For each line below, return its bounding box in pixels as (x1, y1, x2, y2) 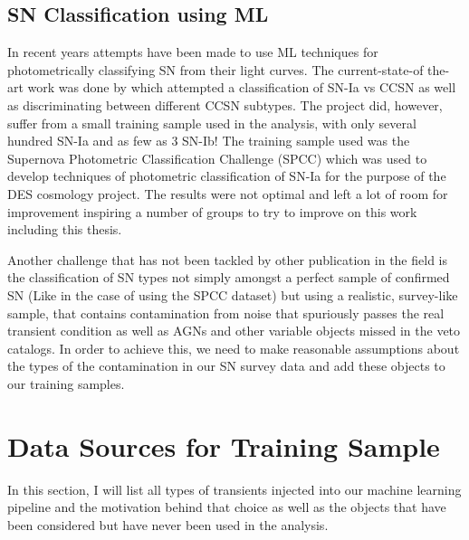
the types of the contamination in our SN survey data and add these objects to (7, 356, 445, 375)
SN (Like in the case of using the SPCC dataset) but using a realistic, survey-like (7, 285, 458, 304)
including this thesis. (7, 220, 122, 239)
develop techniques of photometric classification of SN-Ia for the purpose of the (7, 166, 446, 185)
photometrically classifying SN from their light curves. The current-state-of (7, 60, 424, 79)
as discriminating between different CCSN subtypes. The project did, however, (7, 95, 443, 114)
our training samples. (7, 374, 125, 393)
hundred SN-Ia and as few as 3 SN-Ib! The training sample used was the (7, 131, 410, 150)
